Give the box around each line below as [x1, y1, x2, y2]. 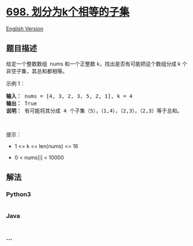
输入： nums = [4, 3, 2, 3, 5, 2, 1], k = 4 [6, 93, 133, 100]
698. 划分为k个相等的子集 [6, 5, 130, 19]
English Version [6, 25, 44, 32]
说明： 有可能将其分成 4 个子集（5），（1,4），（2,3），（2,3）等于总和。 [6, 107, 183, 114]
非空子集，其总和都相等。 [6, 67, 68, 74]
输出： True [6, 100, 37, 107]
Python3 [6, 190, 31, 199]
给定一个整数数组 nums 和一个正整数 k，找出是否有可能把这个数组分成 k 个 [6, 60, 188, 67]
